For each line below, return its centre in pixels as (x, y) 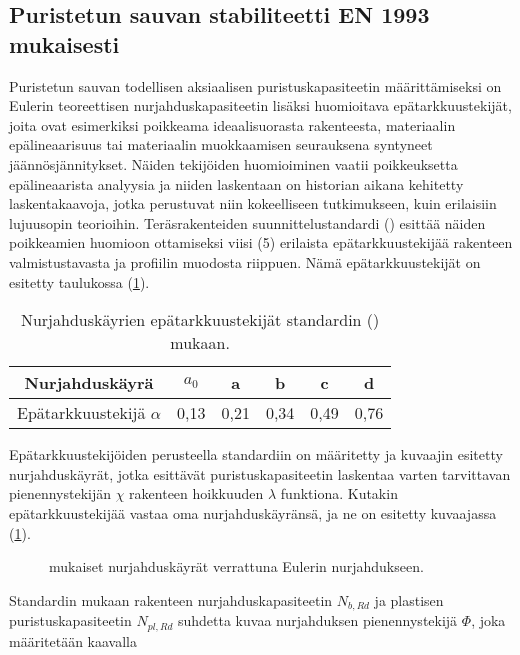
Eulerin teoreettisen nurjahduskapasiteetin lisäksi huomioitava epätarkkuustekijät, (260, 105)
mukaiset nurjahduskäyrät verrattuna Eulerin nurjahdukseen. (236, 566)
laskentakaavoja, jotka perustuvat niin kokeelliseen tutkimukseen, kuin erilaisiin (253, 203)
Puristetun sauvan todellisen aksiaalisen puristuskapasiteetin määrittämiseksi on (255, 85)
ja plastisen (409, 599)
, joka (488, 620)
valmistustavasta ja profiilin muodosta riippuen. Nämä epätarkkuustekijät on (245, 261)
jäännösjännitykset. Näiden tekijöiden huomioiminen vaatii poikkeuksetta (233, 163)
